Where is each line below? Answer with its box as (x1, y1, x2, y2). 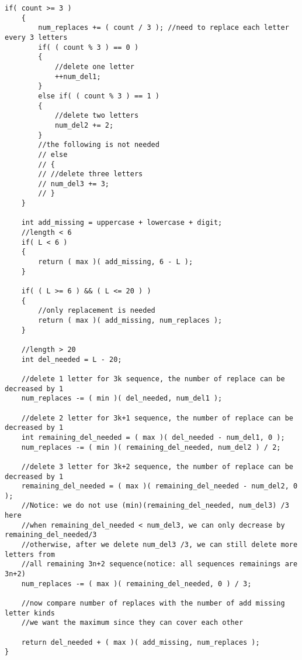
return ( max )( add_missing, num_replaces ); (38, 316, 223, 324)
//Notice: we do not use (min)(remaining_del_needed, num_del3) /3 (21, 501, 289, 510)
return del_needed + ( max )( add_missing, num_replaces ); (21, 638, 260, 647)
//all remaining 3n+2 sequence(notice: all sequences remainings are (21, 560, 298, 569)
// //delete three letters (38, 170, 143, 179)
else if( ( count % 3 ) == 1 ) (38, 91, 159, 100)
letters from (5, 550, 55, 559)
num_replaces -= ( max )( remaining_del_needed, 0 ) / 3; (21, 579, 252, 588)
